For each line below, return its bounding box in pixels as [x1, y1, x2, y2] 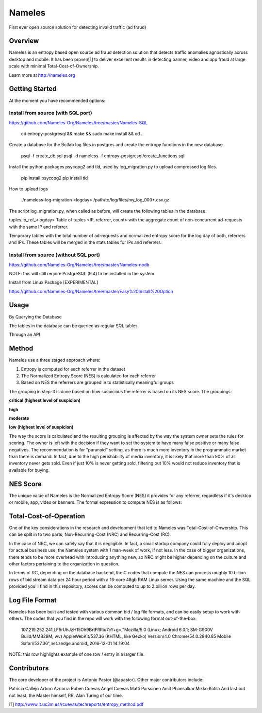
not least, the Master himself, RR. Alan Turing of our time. [9, 692, 123, 698]
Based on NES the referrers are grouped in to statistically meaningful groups [21, 380, 174, 385]
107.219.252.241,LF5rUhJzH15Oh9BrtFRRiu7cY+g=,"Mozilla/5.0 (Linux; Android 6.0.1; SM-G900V [21, 627, 213, 632]
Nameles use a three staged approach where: [9, 357, 100, 363]
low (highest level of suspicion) [9, 424, 74, 430]
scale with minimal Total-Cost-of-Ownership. [9, 63, 99, 69]
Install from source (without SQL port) [9, 251, 100, 258]
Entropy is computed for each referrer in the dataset [21, 366, 126, 372]
